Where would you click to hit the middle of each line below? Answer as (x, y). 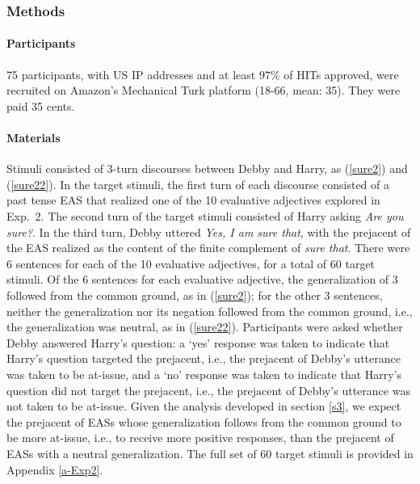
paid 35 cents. (41, 105)
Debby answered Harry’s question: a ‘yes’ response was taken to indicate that (198, 342)
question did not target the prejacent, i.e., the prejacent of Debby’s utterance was (208, 390)
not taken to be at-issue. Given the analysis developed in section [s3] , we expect (204, 406)
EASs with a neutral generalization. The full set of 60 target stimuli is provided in (210, 453)
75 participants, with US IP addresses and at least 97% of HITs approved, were (203, 74)
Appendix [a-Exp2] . (55, 469)
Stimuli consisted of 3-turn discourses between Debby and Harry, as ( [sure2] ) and (207, 168)
